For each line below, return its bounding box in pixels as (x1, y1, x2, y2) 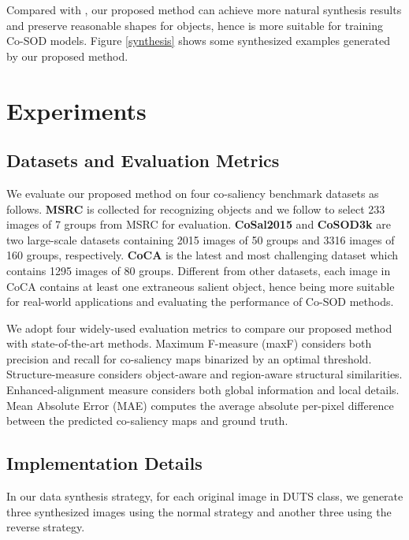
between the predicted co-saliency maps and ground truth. (6, 412, 288, 429)
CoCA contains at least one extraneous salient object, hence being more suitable (6, 277, 395, 294)
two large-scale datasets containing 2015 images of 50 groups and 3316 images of (6, 231, 395, 248)
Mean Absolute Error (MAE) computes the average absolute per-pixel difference (6, 397, 394, 413)
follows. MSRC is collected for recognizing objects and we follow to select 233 (6, 200, 385, 217)
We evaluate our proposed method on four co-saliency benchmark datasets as (6, 184, 379, 201)
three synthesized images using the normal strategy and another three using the (6, 503, 392, 520)
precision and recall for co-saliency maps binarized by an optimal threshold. (6, 350, 372, 367)
